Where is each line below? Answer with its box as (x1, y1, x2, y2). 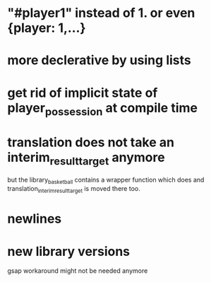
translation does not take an (7, 134, 175, 151)
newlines (7, 211, 62, 227)
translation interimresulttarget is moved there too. (7, 184, 140, 195)
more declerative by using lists (7, 52, 192, 69)
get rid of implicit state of (7, 85, 158, 100)
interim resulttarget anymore (7, 150, 165, 168)
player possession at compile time (7, 100, 198, 118)
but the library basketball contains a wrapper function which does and (7, 175, 205, 185)
